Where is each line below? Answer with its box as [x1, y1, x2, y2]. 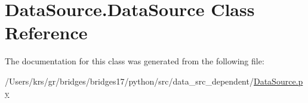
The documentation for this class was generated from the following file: [5, 55, 264, 67]
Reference [5, 20, 88, 45]
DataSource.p [253, 74, 303, 87]
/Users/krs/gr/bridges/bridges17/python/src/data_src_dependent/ [5, 74, 254, 87]
